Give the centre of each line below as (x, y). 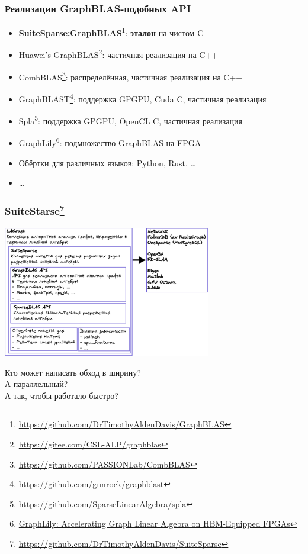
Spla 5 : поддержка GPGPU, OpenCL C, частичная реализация (130, 120)
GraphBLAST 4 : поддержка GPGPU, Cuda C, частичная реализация (142, 98)
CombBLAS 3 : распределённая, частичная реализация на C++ (131, 76)
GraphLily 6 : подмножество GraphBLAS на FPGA (110, 142)
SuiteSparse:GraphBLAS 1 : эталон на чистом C (111, 32)
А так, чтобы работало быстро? (62, 395)
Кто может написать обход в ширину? (73, 372)
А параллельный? (36, 384)
